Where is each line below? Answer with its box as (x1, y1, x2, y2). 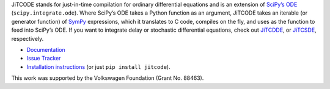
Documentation (26, 46, 65, 53)
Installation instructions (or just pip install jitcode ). (26, 63, 170, 70)
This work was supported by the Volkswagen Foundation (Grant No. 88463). (11, 74, 204, 82)
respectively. (11, 35, 44, 42)
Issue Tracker (26, 55, 61, 62)
